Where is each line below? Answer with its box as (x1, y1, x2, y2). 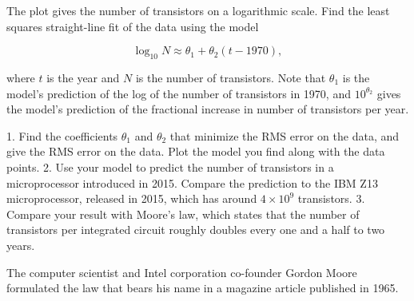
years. (6, 236, 35, 253)
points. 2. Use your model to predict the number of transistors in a (6, 158, 334, 175)
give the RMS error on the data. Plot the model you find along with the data (6, 143, 385, 160)
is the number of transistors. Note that (135, 69, 326, 85)
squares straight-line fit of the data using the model (6, 18, 259, 34)
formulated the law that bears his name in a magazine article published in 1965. (6, 279, 399, 296)
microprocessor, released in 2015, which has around (6, 190, 257, 207)
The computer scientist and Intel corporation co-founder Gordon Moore (6, 263, 357, 280)
